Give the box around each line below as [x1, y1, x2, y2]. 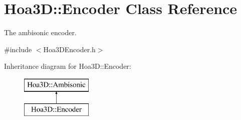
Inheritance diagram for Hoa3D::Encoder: [4, 61, 131, 71]
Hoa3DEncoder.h [43, 44, 96, 54]
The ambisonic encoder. [4, 27, 77, 38]
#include [4, 44, 32, 54]
